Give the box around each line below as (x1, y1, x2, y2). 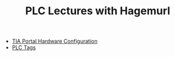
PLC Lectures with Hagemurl (25, 4, 171, 18)
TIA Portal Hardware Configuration (11, 37, 98, 45)
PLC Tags (11, 44, 36, 51)
